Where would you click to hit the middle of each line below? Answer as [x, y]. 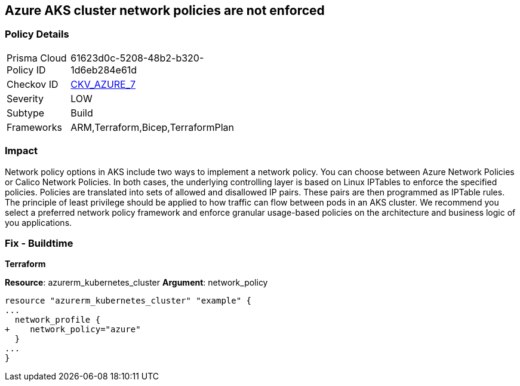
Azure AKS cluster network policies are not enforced [165, 10]
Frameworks [34, 127]
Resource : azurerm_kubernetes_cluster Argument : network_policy [136, 283]
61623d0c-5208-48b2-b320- [137, 58]
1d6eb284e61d [104, 70]
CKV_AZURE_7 [103, 84]
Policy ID [26, 70]
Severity [25, 98]
